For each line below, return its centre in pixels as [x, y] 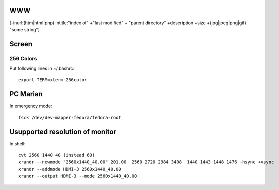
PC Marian [26, 94]
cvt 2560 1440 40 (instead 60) [57, 155]
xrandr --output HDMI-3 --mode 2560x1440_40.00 [78, 176]
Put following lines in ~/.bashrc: [42, 69]
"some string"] [24, 29]
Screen [21, 44]
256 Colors [23, 58]
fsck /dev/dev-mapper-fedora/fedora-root [70, 118]
